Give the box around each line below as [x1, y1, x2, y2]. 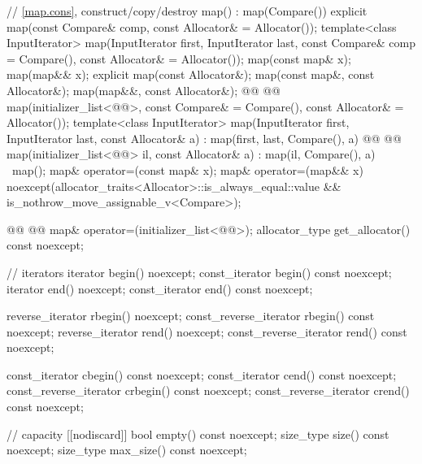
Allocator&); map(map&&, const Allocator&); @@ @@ [7, 81, 281, 98]
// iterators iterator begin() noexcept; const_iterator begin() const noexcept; [7, 263, 392, 280]
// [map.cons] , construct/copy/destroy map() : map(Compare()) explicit [7, 2, 368, 19]
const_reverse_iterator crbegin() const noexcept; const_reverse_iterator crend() [7, 382, 410, 399]
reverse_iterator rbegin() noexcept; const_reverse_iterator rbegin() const [7, 307, 375, 324]
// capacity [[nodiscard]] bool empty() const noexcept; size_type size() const [7, 425, 389, 442]
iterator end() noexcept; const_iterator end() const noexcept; [7, 280, 313, 297]
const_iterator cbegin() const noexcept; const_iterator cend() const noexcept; [7, 366, 397, 383]
